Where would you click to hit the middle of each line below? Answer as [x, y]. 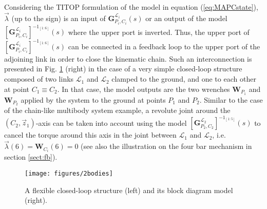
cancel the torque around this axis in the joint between [90, 135]
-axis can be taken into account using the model [111, 122]
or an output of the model [186, 18]
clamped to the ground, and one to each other [184, 79]
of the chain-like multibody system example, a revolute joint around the [117, 110]
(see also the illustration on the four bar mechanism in [166, 146]
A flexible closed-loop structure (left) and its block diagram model [129, 190]
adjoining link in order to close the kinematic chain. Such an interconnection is [128, 58]
